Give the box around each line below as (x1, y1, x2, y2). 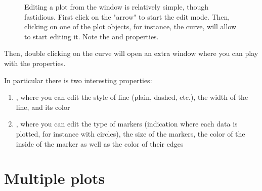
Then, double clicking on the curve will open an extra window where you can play (4, 48, 258, 58)
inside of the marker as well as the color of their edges (16, 138, 184, 149)
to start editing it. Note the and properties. (24, 31, 159, 41)
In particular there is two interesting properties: (4, 75, 152, 85)
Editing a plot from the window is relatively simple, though (24, 2, 209, 12)
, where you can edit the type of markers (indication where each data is (16, 118, 238, 129)
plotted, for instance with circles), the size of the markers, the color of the (16, 128, 245, 139)
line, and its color (16, 101, 70, 112)
